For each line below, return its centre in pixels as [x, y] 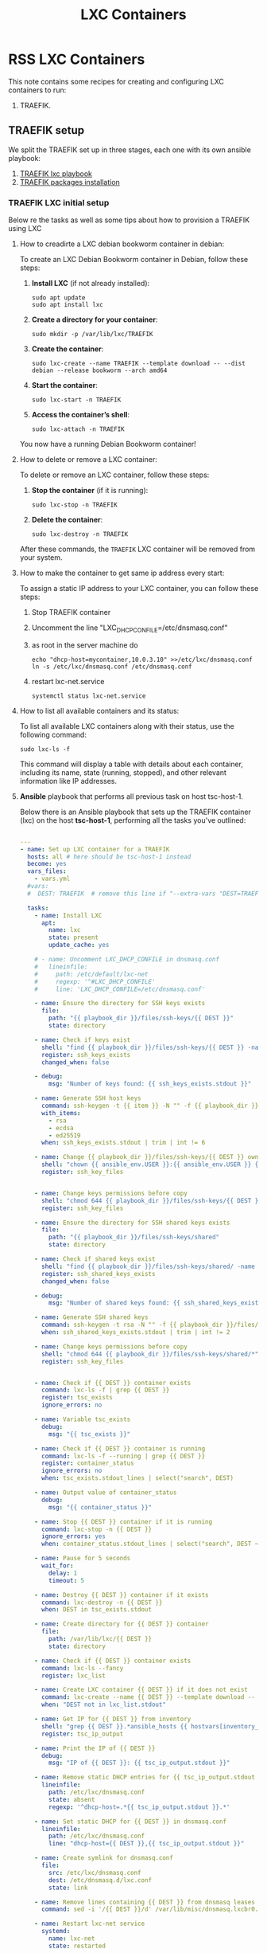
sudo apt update [58, 298]
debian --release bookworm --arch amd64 [99, 371]
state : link [68, 1888]
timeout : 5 [67, 1580]
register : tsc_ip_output [82, 1734]
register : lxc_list [73, 1675]
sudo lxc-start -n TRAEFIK [76, 400]
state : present [74, 937]
